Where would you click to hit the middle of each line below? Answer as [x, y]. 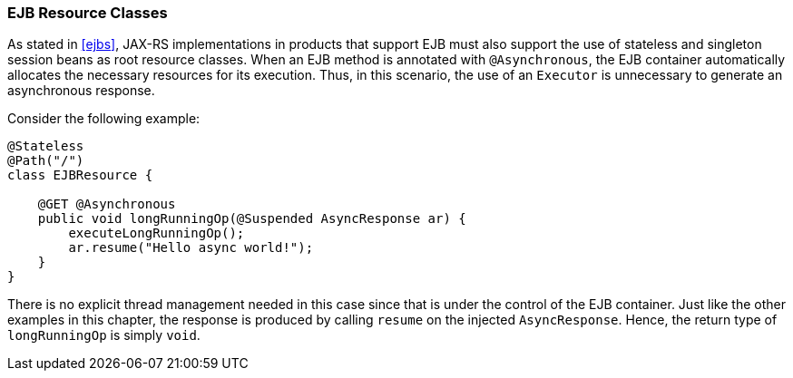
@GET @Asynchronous [107, 204]
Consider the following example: [104, 119]
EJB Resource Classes [88, 13]
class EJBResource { [80, 175]
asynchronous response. [81, 91]
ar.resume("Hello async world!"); [191, 248]
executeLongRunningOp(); [157, 233]
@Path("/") [46, 161]
